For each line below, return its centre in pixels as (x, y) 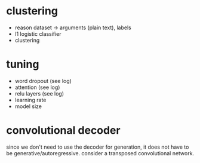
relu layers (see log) (39, 93)
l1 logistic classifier (38, 33)
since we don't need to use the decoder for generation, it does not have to (98, 147)
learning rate (30, 100)
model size (28, 106)
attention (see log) (37, 87)
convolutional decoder (63, 130)
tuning (23, 64)
